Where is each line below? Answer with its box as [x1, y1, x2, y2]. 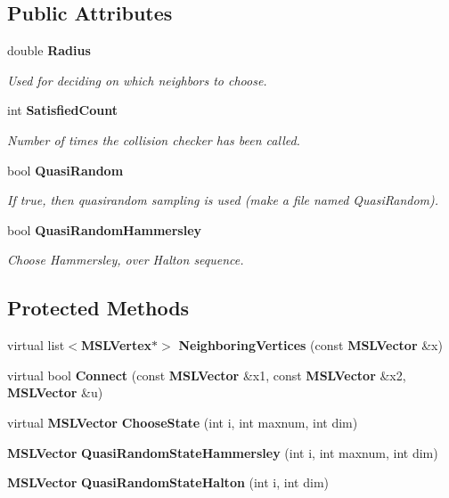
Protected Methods [7, 294, 190, 322]
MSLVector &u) [7, 383, 103, 402]
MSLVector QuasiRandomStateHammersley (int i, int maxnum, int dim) [7, 443, 438, 461]
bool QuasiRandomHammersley [7, 220, 202, 239]
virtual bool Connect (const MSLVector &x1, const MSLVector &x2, [7, 365, 406, 384]
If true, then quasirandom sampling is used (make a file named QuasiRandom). [7, 191, 439, 209]
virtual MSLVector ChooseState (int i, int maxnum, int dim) [7, 412, 358, 431]
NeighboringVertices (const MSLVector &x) [178, 336, 443, 355]
